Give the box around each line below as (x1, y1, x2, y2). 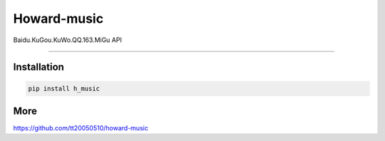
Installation (13, 61, 64, 73)
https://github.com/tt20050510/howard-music (13, 124, 149, 132)
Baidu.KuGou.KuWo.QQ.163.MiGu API (13, 36, 123, 44)
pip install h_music (28, 84, 100, 93)
